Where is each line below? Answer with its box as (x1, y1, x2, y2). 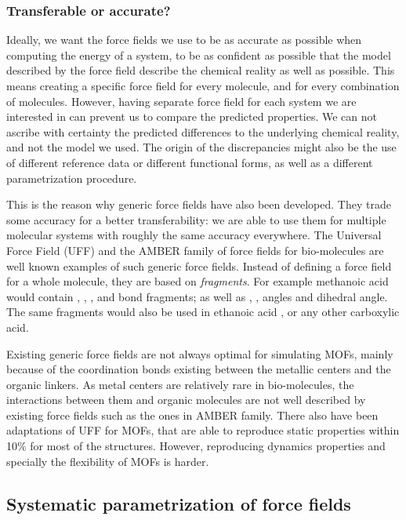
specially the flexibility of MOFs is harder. (6, 453, 209, 469)
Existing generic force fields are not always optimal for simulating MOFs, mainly (6, 345, 393, 362)
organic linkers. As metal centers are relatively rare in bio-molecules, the (6, 376, 354, 392)
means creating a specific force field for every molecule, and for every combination (6, 78, 400, 93)
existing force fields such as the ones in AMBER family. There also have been (6, 406, 379, 423)
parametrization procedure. (6, 169, 137, 186)
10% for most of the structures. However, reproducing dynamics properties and (6, 438, 386, 454)
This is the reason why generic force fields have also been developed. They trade (6, 196, 391, 213)
